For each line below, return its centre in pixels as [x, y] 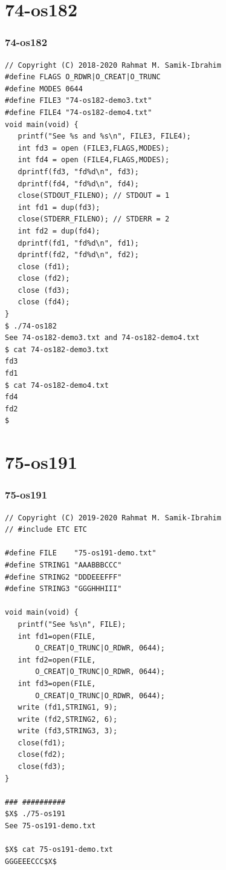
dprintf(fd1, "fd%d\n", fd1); [78, 243]
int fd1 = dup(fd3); [59, 207]
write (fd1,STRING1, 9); [68, 708]
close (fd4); [44, 302]
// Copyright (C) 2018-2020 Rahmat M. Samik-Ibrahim [113, 65]
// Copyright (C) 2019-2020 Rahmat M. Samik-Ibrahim [113, 518]
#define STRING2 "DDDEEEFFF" [63, 577]
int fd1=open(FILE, [57, 636]
